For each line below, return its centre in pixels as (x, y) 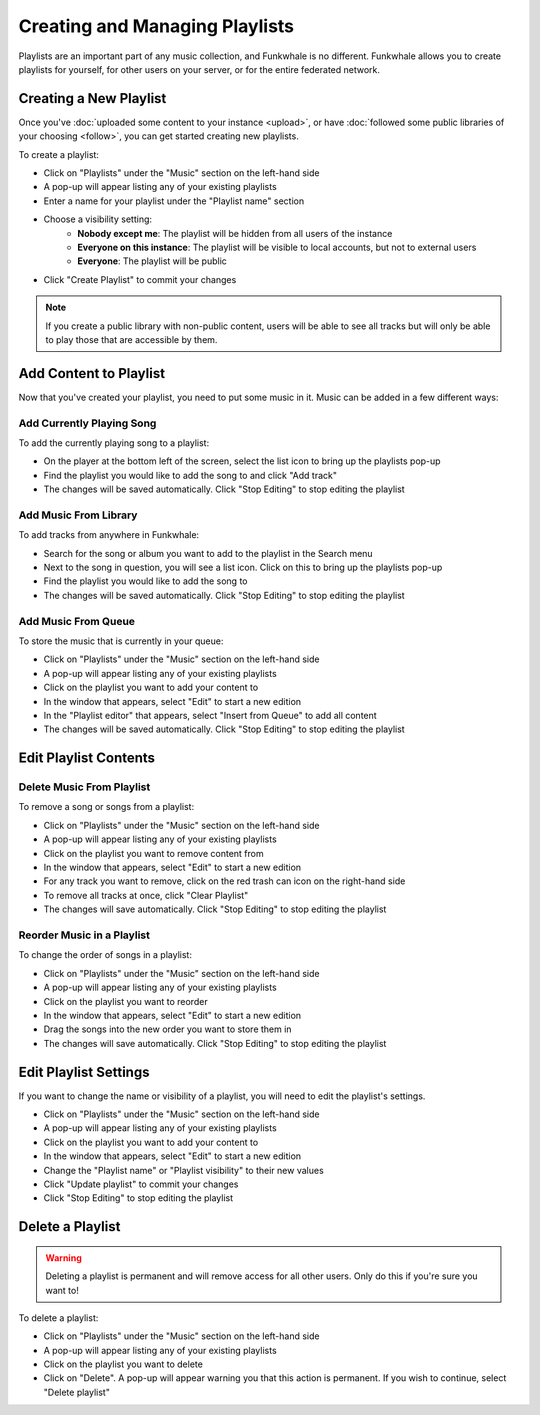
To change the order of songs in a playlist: (105, 955)
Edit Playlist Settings (84, 1071)
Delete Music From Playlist (84, 787)
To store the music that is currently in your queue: (121, 641)
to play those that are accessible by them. (131, 339)
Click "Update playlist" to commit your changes (141, 1184)
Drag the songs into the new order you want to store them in (167, 1029)
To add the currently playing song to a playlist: (114, 442)
